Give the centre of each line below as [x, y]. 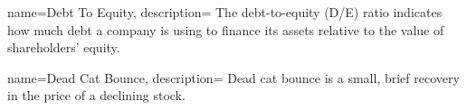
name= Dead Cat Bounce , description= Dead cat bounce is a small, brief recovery [233, 77]
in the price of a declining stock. [96, 95]
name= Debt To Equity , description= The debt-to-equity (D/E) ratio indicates [225, 12]
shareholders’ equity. [64, 47]
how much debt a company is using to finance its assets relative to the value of [226, 29]
